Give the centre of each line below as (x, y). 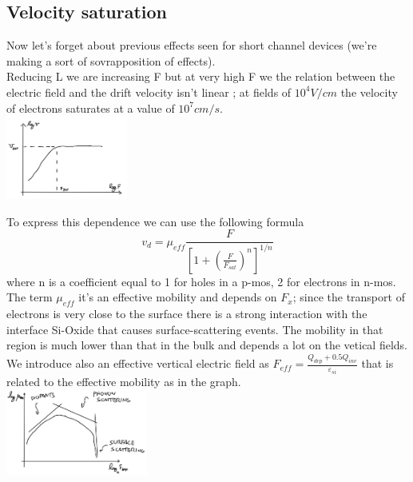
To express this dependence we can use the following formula (155, 221)
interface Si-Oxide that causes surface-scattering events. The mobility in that (195, 329)
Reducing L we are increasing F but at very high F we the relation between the (201, 76)
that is (377, 363)
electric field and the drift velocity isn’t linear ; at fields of (149, 92)
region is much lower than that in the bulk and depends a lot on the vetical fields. (207, 345)
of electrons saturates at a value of (91, 108)
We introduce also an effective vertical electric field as (138, 363)
